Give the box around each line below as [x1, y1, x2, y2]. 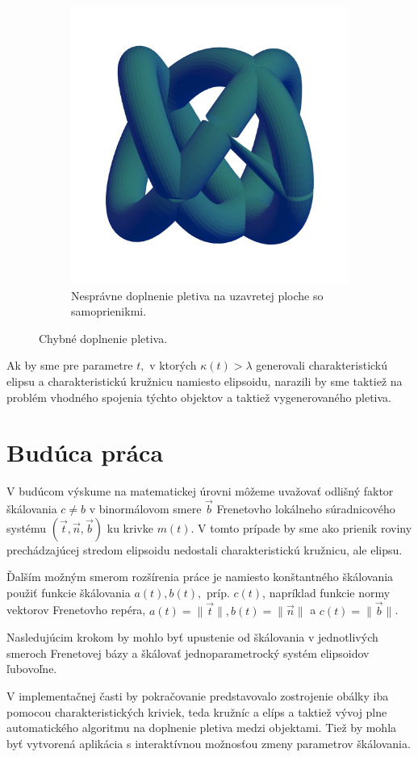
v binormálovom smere [89, 500, 202, 517]
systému [6, 519, 47, 536]
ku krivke [107, 519, 153, 536]
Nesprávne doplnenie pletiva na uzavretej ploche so [71, 286, 324, 303]
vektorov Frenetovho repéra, [6, 601, 146, 618]
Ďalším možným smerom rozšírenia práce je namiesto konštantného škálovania [6, 568, 394, 585]
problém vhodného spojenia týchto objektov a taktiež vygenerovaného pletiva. [6, 388, 391, 405]
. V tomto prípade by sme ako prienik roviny [190, 519, 412, 536]
